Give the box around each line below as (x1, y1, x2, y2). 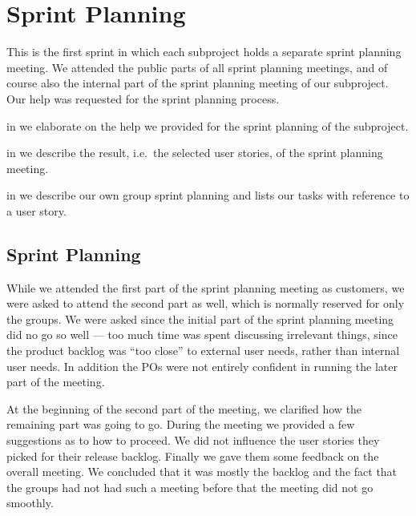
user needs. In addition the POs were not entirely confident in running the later (6, 357, 398, 374)
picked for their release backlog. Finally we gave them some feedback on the (6, 447, 379, 464)
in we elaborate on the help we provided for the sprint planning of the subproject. (6, 117, 409, 134)
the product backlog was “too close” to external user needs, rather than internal (6, 342, 400, 359)
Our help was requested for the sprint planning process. (6, 90, 280, 107)
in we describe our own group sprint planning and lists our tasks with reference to (6, 187, 410, 204)
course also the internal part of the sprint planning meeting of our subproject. (6, 75, 389, 91)
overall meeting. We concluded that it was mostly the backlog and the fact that (6, 463, 398, 480)
